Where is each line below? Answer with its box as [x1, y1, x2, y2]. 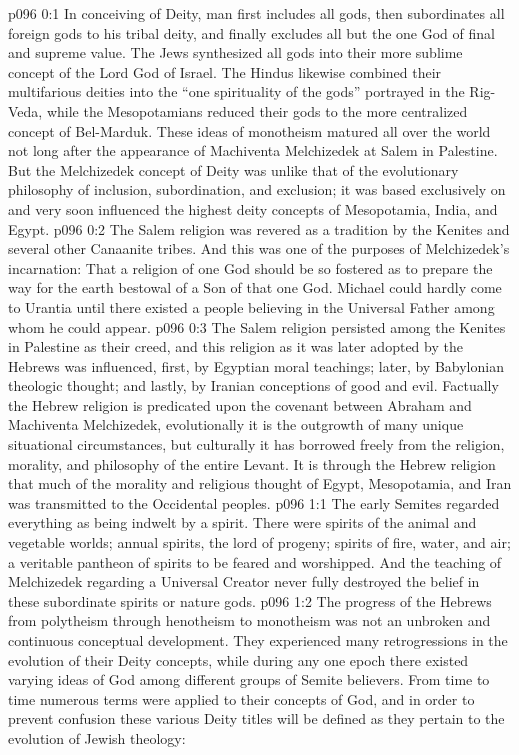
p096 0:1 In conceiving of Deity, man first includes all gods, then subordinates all [8, 3, 505, 23]
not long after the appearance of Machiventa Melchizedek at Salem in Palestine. [8, 140, 498, 161]
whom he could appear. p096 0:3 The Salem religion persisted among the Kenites [8, 316, 506, 337]
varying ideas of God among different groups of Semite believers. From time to [8, 669, 490, 690]
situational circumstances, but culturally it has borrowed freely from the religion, [8, 434, 505, 455]
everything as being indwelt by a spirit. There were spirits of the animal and [8, 512, 477, 533]
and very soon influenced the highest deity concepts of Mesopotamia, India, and [8, 198, 498, 219]
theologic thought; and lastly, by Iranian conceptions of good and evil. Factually [8, 375, 499, 396]
